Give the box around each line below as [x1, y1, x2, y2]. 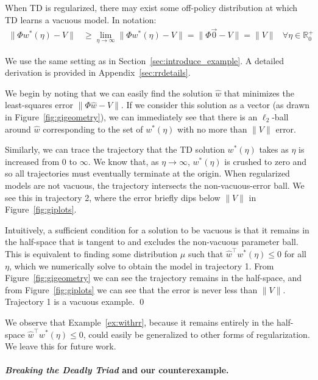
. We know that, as [88, 155, 159, 167]
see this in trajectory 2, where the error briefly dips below [5, 191, 221, 203]
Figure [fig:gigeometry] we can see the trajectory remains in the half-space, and [5, 271, 302, 284]
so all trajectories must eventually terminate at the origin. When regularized [5, 167, 290, 180]
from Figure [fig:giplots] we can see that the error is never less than [5, 283, 258, 296]
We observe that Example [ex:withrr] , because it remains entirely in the [5, 315, 274, 328]
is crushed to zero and [224, 155, 307, 167]
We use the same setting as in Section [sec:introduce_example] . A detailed [5, 54, 284, 67]
